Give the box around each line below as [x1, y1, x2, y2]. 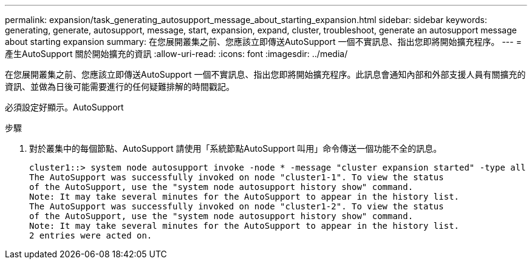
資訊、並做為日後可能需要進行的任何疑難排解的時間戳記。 [5, 81, 234, 92]
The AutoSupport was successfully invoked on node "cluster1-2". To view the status [29, 201, 444, 211]
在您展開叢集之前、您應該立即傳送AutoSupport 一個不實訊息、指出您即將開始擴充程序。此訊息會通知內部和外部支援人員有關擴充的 [5, 69, 526, 80]
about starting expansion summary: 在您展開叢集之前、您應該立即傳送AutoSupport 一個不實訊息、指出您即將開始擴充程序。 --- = [5, 36, 522, 47]
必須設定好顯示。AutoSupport [5, 102, 124, 112]
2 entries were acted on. [29, 231, 152, 240]
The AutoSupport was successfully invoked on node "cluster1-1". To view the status [29, 172, 444, 182]
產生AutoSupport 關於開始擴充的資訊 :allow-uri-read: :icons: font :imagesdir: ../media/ [5, 49, 348, 59]
